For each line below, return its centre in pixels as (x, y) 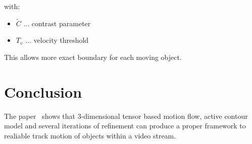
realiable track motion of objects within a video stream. (90, 135)
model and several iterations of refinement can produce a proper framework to (125, 126)
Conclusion (43, 91)
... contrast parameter (57, 23)
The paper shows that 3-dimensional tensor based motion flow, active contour (126, 116)
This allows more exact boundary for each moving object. (93, 57)
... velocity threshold (57, 40)
